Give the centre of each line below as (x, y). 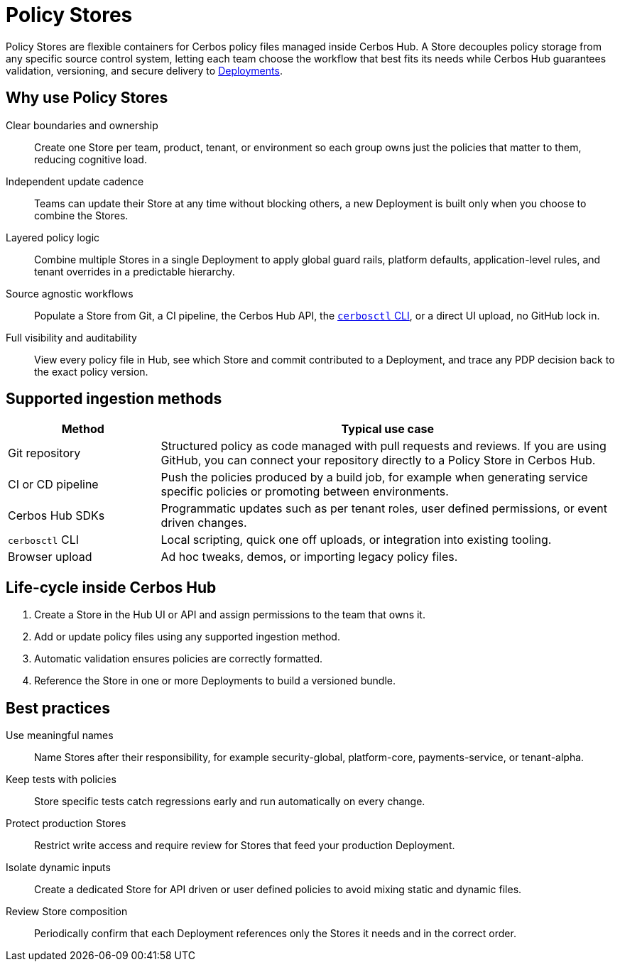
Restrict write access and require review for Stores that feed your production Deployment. (245, 846)
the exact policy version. (91, 371)
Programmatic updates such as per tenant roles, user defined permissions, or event (384, 509)
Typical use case (387, 429)
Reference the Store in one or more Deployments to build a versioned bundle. (215, 681)
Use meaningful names (60, 736)
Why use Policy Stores (87, 98)
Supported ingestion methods (114, 399)
